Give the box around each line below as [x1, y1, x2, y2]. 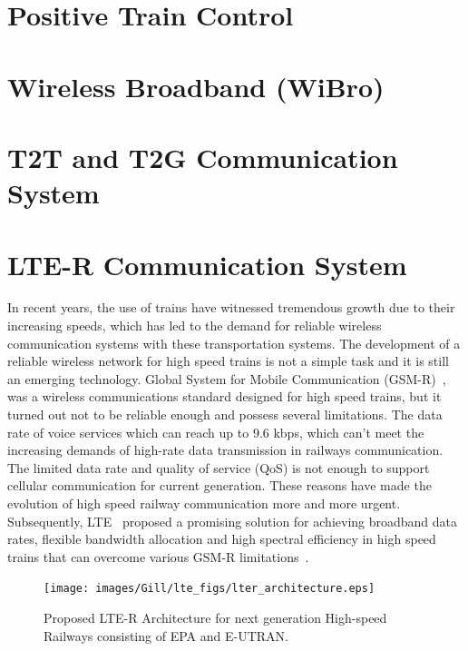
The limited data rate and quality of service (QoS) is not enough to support [7, 458, 430, 477]
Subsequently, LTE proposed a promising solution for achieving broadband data [7, 511, 458, 530]
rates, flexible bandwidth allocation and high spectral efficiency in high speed [7, 529, 436, 548]
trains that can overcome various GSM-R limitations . [7, 547, 309, 566]
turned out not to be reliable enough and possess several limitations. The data [7, 405, 443, 423]
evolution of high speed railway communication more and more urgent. [7, 493, 401, 512]
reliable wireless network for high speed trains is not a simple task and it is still [7, 351, 449, 370]
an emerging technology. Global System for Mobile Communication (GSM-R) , [7, 369, 446, 388]
